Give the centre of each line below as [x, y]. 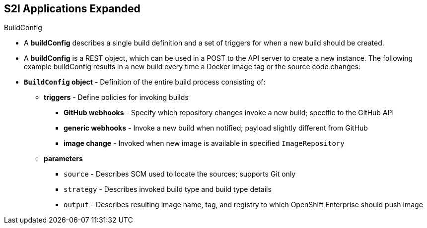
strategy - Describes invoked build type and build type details [168, 189]
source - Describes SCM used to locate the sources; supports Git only [180, 174]
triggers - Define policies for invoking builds [116, 97]
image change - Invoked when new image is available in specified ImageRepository [204, 143]
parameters [63, 159]
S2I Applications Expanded [72, 9]
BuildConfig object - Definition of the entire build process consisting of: [145, 82]
